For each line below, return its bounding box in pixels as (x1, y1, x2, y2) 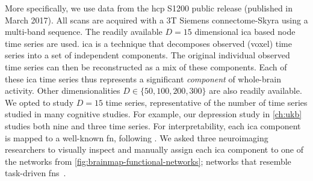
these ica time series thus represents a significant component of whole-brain (5, 72, 281, 85)
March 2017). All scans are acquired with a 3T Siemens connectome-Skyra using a (5, 13, 308, 26)
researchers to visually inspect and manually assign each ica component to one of (5, 143, 304, 156)
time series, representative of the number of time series (105, 96, 308, 108)
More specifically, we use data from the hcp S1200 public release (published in (5, 2, 293, 14)
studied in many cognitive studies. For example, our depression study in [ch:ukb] (5, 108, 302, 120)
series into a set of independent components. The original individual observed (5, 49, 290, 61)
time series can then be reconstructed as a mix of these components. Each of (5, 60, 287, 73)
